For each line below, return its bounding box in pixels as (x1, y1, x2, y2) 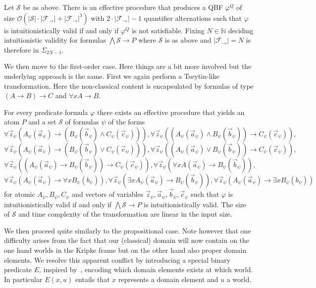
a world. (226, 274, 252, 284)
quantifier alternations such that (144, 12, 242, 23)
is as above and (165, 35, 211, 45)
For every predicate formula (4, 107, 88, 117)
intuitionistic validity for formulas (4, 35, 106, 45)
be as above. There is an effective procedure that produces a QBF (23, 2, 223, 12)
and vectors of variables (72, 189, 144, 199)
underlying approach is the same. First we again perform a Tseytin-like (4, 70, 219, 81)
